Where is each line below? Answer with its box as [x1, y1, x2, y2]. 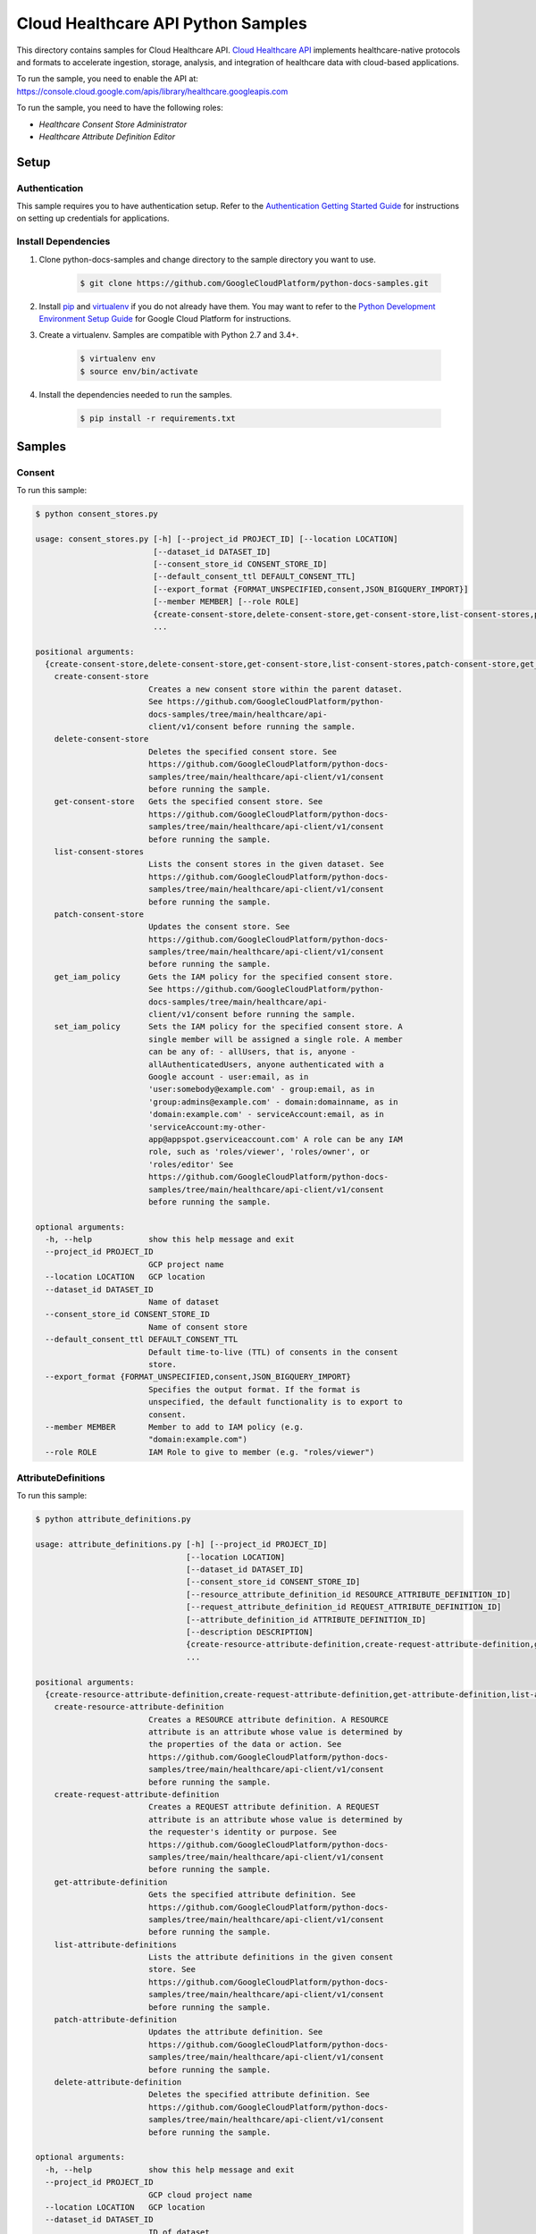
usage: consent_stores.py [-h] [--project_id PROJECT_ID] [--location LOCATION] [35, 534, 398, 544]
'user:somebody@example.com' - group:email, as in [147, 1084, 375, 1095]
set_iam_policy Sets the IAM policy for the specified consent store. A [54, 1021, 404, 1032]
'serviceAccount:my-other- [147, 1121, 267, 1132]
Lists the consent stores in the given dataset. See [147, 859, 384, 869]
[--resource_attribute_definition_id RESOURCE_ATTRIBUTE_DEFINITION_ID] [186, 1589, 511, 1600]
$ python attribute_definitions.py [35, 1515, 191, 1524]
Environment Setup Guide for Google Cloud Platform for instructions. [38, 313, 292, 323]
